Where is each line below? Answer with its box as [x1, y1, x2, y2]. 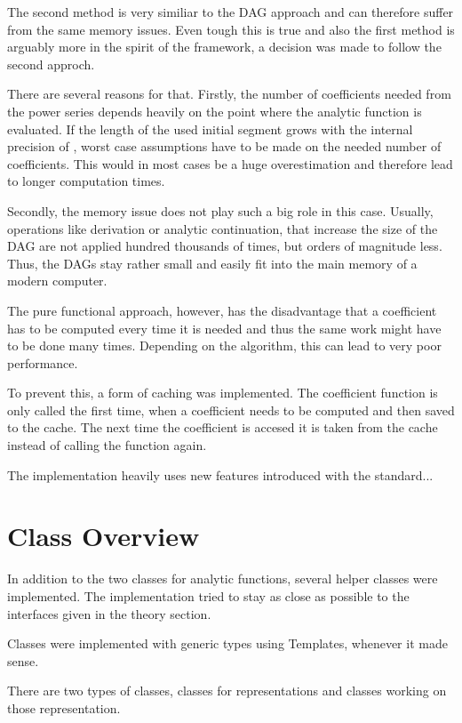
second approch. [7, 54, 95, 73]
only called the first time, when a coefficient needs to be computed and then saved [7, 400, 455, 419]
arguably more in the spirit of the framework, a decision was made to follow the [7, 37, 442, 56]
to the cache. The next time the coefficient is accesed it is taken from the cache [7, 418, 438, 437]
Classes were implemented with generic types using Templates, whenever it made [7, 634, 448, 653]
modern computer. [7, 271, 108, 290]
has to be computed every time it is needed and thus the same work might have [7, 318, 442, 337]
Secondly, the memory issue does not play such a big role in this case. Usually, [7, 201, 434, 220]
